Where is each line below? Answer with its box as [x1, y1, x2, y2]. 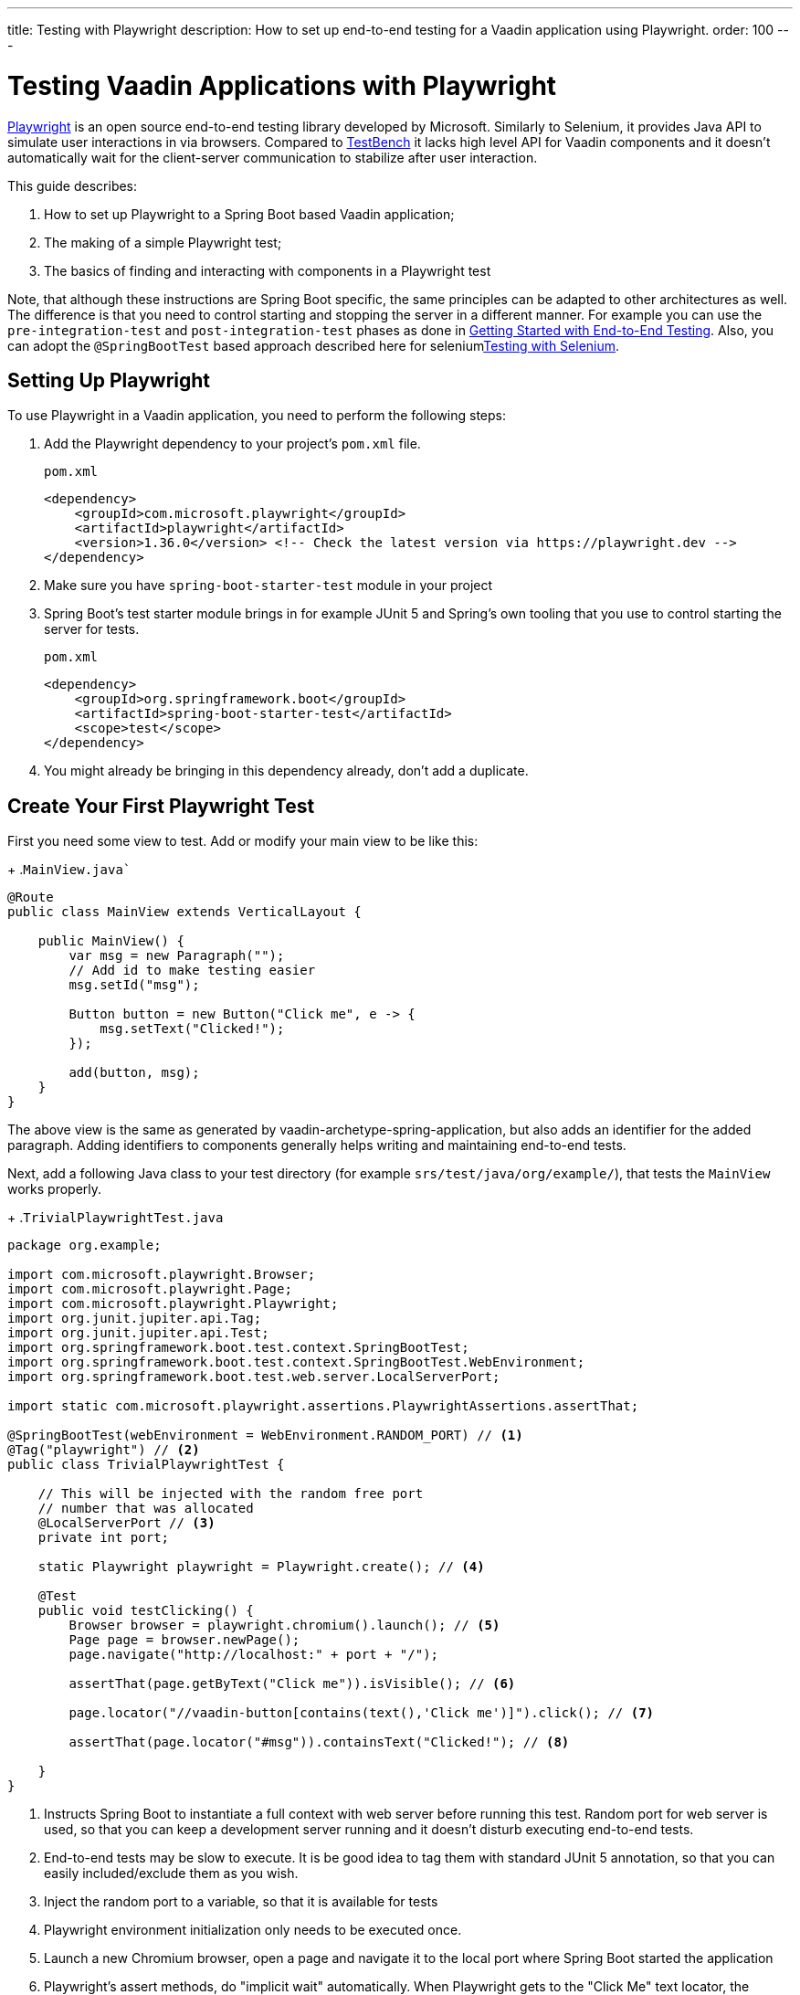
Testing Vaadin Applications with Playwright [7, 69, 557, 101]
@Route [7, 890, 54, 905]
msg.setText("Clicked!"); [100, 1021, 285, 1037]
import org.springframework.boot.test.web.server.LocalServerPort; [7, 1369, 500, 1385]
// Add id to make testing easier [68, 963, 316, 978]
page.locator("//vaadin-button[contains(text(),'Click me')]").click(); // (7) [68, 1705, 655, 1721]
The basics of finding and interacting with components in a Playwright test [44, 262, 491, 279]
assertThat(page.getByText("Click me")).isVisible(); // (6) [68, 1676, 516, 1692]
